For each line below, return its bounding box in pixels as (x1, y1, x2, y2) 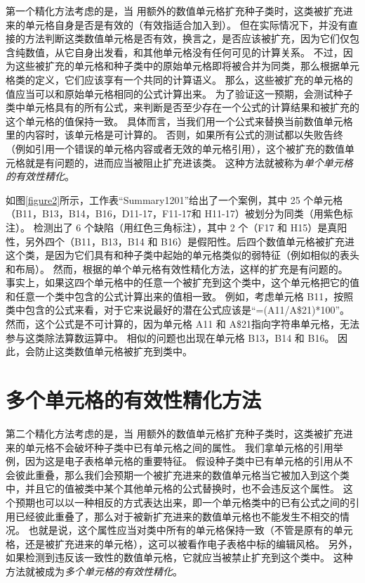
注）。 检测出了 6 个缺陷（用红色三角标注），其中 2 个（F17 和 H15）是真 (6, 219, 338, 234)
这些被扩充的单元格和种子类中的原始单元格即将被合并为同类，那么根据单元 (15, 58, 359, 73)
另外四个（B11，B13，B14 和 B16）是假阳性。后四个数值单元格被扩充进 (25, 233, 354, 248)
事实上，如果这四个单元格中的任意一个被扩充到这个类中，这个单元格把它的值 (6, 275, 359, 290)
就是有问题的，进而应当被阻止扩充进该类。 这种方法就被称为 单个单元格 (25, 155, 353, 169)
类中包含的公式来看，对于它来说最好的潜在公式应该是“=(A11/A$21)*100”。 (6, 302, 350, 317)
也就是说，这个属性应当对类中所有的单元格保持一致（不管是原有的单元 (28, 523, 353, 537)
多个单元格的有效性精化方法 (6, 385, 262, 414)
